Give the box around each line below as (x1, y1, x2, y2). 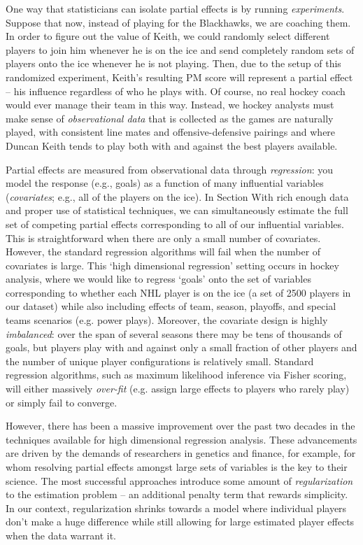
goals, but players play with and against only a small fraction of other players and (6, 340, 357, 355)
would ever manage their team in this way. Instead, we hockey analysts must (6, 97, 334, 112)
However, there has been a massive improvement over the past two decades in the (6, 418, 355, 433)
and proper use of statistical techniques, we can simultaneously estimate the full (6, 203, 348, 218)
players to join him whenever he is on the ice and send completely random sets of (6, 42, 355, 57)
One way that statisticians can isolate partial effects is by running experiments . (6, 1, 345, 15)
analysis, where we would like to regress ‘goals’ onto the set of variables (6, 271, 311, 286)
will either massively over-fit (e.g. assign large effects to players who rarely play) (6, 381, 350, 396)
